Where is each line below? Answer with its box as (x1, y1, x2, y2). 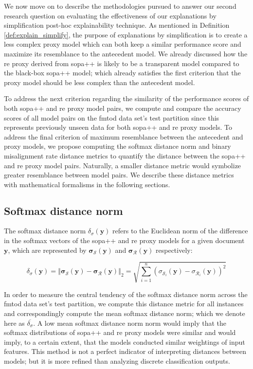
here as (4, 317, 25, 328)
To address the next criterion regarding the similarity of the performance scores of (4, 93, 249, 104)
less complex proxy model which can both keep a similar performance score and (4, 39, 241, 49)
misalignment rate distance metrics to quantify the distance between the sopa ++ (4, 150, 246, 160)
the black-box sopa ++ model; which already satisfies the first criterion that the (4, 68, 241, 78)
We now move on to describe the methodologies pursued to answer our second (4, 1, 236, 11)
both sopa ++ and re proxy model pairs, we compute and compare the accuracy (4, 103, 241, 113)
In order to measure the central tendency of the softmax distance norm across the (4, 289, 248, 299)
